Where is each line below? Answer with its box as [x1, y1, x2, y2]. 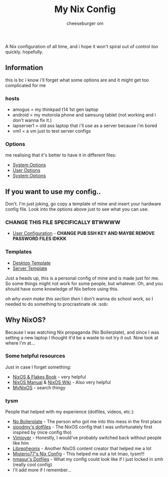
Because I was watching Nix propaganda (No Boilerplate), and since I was [5, 329, 159, 335]
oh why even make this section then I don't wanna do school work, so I [5, 295, 153, 302]
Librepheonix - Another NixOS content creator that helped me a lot [12, 446, 152, 452]
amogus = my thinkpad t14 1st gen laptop [12, 106, 99, 112]
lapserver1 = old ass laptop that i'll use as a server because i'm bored [12, 123, 157, 129]
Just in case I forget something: [5, 364, 71, 370]
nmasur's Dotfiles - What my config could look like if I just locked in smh [12, 456, 163, 462]
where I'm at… [5, 340, 35, 346]
